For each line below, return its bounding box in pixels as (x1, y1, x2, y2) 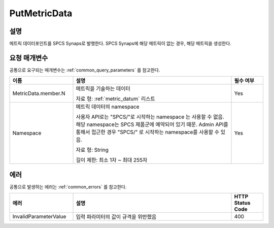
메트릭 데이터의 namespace (76, 103, 140, 110)
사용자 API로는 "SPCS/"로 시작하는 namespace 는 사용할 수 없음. (76, 113, 224, 120)
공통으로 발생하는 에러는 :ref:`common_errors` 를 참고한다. (9, 183, 127, 190)
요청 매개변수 (9, 53, 48, 62)
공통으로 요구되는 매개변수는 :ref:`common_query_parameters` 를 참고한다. (9, 67, 160, 73)
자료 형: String (76, 146, 109, 153)
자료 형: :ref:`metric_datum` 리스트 (76, 95, 156, 103)
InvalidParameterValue (12, 213, 66, 220)
